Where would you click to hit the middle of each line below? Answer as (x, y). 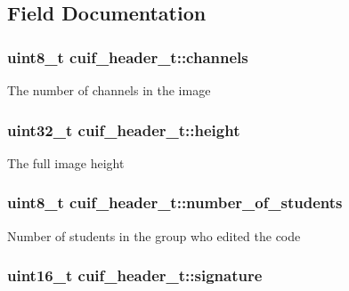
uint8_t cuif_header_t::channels (128, 57)
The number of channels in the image (109, 90)
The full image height (66, 162)
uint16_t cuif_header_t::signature (135, 275)
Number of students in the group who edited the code (154, 235)
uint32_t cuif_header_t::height (124, 129)
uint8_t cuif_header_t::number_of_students (175, 202)
